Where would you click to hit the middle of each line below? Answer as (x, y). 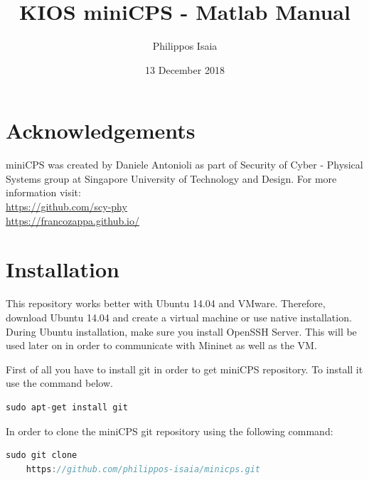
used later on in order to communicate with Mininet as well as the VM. (161, 345)
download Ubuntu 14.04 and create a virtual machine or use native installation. (179, 317)
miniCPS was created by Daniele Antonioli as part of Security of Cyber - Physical (184, 165)
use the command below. (59, 383)
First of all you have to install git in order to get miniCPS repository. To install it (184, 369)
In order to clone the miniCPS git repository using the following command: (170, 431)
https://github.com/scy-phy (66, 207)
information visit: (43, 192)
